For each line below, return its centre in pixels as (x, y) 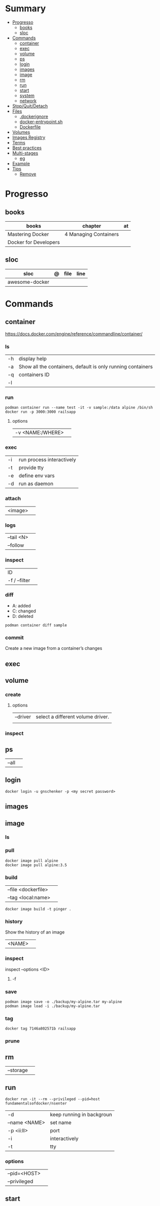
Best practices (27, 148)
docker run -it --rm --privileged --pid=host (52, 1099)
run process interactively (48, 460)
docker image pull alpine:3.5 (36, 865)
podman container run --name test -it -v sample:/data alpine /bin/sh (79, 408)
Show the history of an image (35, 932)
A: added (21, 605)
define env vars (37, 475)
